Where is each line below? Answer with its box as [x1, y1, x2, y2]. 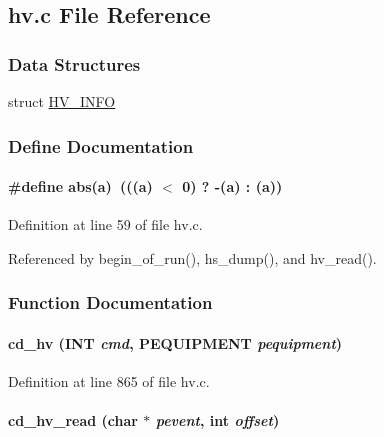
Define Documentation [8, 133, 194, 158]
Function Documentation [8, 290, 213, 315]
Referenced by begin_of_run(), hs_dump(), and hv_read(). [8, 247, 377, 268]
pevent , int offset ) [155, 410, 280, 431]
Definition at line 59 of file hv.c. [8, 214, 203, 235]
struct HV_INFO [8, 91, 116, 111]
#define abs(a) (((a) [8, 176, 153, 197]
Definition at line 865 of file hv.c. [8, 371, 210, 392]
